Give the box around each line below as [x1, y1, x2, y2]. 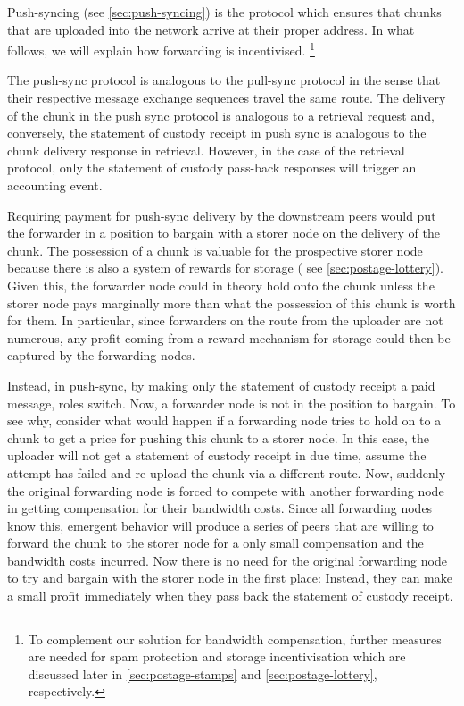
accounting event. [7, 176, 103, 194]
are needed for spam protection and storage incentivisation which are [28, 647, 406, 666]
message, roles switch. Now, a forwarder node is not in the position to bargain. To [7, 393, 456, 412]
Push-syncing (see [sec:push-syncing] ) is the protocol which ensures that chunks [7, 3, 442, 21]
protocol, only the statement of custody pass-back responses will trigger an [7, 158, 417, 177]
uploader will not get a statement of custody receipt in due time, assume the [7, 446, 427, 465]
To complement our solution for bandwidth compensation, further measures [28, 629, 442, 648]
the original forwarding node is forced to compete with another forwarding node [7, 481, 444, 500]
